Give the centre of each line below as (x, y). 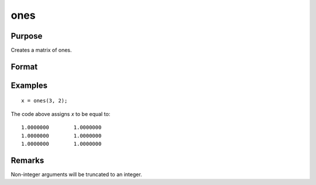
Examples (29, 85)
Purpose (27, 36)
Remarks (28, 160)
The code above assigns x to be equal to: (61, 114)
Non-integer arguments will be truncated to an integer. (77, 174)
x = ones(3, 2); (44, 101)
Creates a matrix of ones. (42, 50)
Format (24, 66)
